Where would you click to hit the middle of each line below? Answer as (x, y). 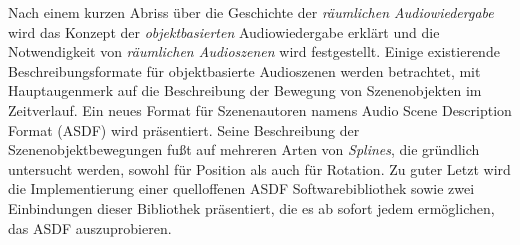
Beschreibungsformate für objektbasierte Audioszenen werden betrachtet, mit (244, 70)
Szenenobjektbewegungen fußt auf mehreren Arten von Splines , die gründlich (244, 149)
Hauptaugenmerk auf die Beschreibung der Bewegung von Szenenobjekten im (245, 90)
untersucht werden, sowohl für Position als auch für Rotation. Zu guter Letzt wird (259, 168)
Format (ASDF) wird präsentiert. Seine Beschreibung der (184, 129)
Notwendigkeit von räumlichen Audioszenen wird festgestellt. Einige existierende (254, 51)
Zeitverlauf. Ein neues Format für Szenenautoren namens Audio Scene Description (260, 109)
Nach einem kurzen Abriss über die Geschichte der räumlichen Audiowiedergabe (251, 12)
